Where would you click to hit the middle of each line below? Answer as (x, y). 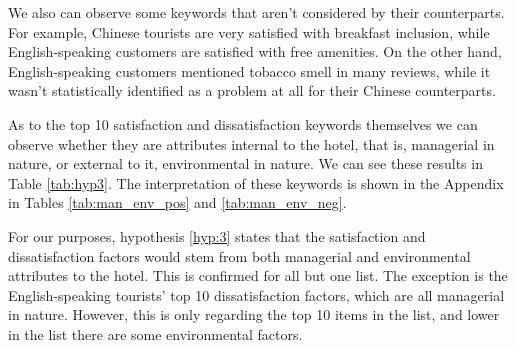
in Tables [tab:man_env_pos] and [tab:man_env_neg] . (177, 202)
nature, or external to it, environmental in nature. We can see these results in (245, 163)
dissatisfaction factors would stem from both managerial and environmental (239, 255)
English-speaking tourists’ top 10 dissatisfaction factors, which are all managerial (256, 294)
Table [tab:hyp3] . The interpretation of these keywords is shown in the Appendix (256, 182)
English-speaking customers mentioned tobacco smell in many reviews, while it (249, 70)
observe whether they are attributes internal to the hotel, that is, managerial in (251, 143)
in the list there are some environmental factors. (155, 333)
